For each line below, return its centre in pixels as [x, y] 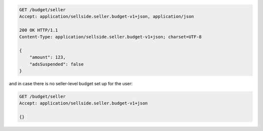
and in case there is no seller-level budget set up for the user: [71, 84]
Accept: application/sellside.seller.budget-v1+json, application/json [107, 16]
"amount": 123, [47, 57]
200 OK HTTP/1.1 [39, 30]
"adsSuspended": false [56, 64]
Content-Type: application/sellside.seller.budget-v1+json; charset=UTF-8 [111, 37]
